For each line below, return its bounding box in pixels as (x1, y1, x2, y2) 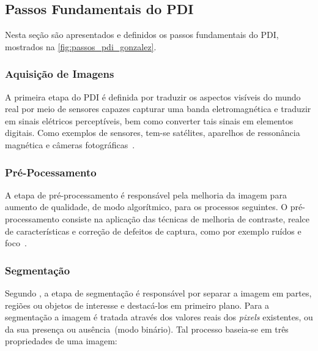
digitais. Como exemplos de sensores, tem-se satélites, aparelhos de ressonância (5, 126, 300, 139)
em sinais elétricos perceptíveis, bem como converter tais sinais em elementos (5, 114, 294, 127)
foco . (5, 236, 27, 249)
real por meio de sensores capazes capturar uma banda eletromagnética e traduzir (5, 102, 311, 115)
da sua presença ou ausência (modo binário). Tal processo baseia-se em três (5, 322, 289, 335)
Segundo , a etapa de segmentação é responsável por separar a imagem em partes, (5, 286, 312, 299)
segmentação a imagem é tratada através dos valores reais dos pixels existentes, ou (5, 311, 313, 323)
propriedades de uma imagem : (5, 334, 117, 347)
